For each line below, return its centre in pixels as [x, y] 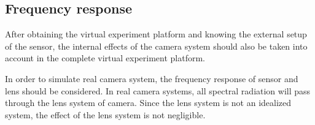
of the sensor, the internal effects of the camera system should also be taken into [156, 46]
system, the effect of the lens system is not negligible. [105, 114]
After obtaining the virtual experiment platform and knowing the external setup [156, 34]
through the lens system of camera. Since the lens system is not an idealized [148, 103]
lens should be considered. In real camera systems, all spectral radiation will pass [158, 90]
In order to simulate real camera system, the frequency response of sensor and [152, 78]
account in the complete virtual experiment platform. [105, 58]
